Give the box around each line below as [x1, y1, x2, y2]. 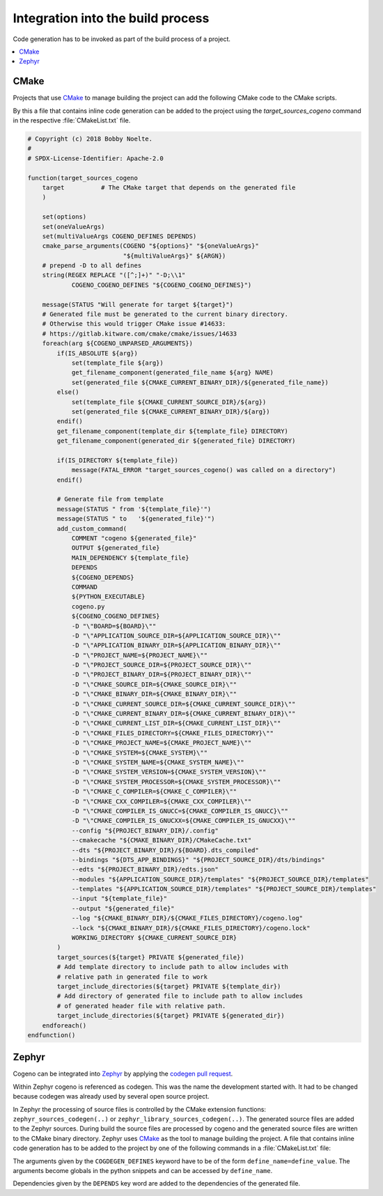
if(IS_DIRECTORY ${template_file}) [56, 456, 179, 464]
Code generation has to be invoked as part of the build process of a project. [13, 35, 231, 43]
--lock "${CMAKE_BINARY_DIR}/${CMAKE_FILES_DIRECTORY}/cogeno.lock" [71, 924, 311, 932]
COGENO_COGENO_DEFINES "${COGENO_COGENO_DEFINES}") [71, 281, 252, 289]
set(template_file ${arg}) [71, 359, 164, 367]
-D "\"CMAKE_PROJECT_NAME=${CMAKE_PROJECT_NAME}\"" [71, 739, 252, 747]
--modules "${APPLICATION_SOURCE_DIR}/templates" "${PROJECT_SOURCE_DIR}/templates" [71, 875, 369, 883]
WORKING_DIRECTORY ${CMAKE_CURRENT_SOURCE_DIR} [71, 934, 237, 942]
